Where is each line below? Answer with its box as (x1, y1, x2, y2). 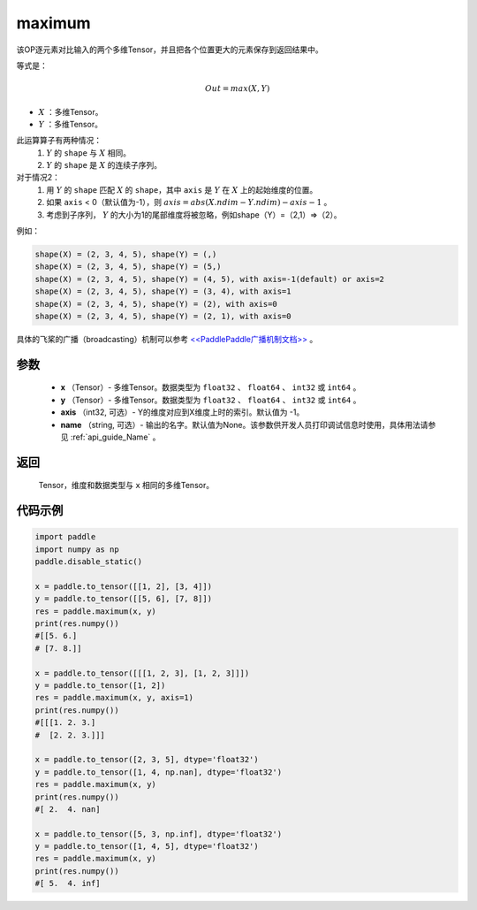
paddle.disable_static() (34, 557, 143, 567)
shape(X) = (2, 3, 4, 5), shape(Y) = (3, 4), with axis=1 (34, 287, 291, 296)
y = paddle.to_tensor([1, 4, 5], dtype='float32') (34, 841, 260, 852)
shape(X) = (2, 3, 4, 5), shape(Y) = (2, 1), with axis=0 (34, 310, 291, 321)
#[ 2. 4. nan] (34, 804, 101, 814)
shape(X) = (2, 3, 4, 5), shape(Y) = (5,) (34, 262, 222, 271)
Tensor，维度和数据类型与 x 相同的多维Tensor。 (38, 480, 215, 491)
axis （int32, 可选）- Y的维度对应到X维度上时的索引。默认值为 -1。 (60, 407, 305, 417)
